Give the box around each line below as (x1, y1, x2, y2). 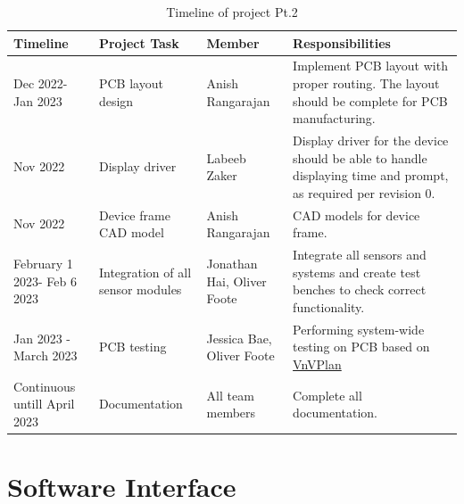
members (206, 403, 256, 422)
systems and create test (293, 262, 421, 281)
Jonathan (206, 253, 258, 272)
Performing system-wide (293, 319, 425, 338)
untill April (13, 394, 75, 413)
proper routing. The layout (293, 74, 440, 93)
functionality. (293, 297, 365, 316)
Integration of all (98, 262, 192, 281)
